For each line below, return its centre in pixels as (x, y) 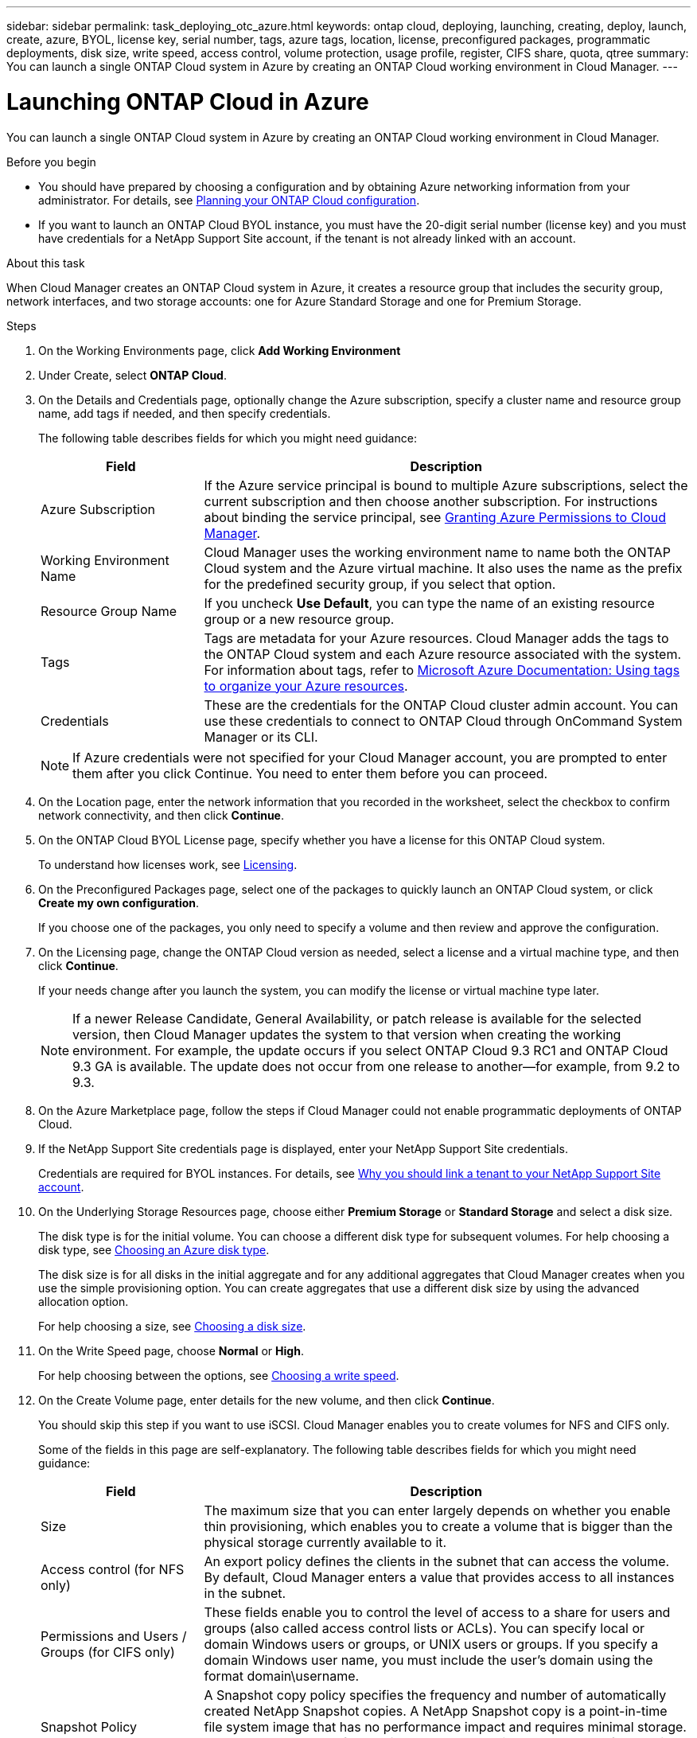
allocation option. (84, 1301)
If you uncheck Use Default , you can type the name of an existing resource (429, 603)
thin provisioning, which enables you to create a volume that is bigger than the (438, 1526)
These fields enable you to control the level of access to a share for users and (437, 1612)
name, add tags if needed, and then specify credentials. (185, 413)
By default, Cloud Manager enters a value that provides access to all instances (439, 1577)
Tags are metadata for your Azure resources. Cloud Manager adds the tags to (436, 638)
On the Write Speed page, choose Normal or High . (171, 1350)
